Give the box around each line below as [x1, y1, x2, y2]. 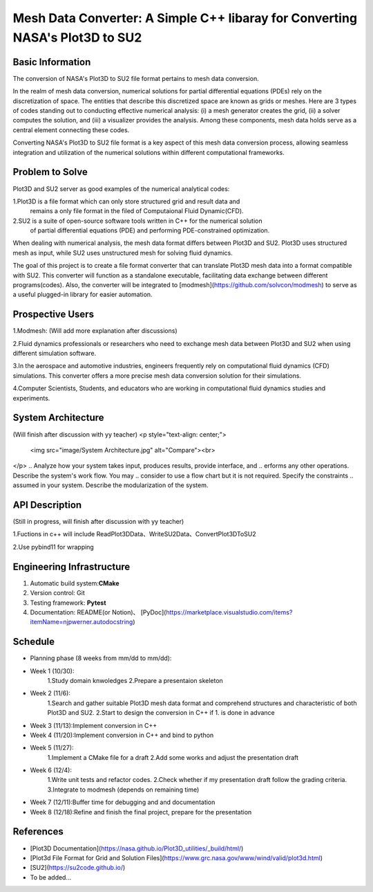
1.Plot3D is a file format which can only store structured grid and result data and [12, 197, 240, 206]
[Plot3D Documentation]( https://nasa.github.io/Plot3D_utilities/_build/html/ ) [30, 844, 244, 853]
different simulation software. [12, 349, 97, 358]
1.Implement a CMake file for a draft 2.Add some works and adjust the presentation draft [47, 753, 299, 761]
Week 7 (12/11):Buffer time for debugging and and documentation [30, 798, 216, 806]
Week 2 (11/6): [30, 689, 70, 698]
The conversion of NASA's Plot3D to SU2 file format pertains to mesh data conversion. [12, 74, 259, 82]
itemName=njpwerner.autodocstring [30, 618, 133, 626]
